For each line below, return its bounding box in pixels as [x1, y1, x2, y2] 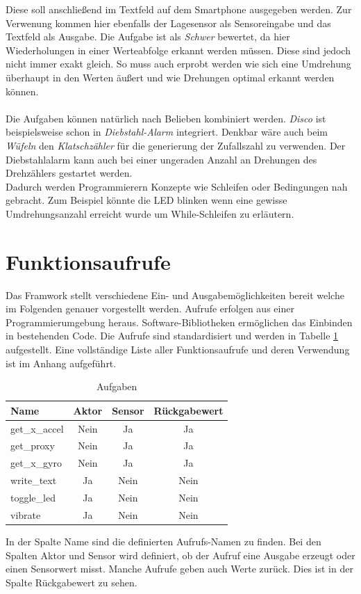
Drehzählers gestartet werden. [6, 166, 133, 180]
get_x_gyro [10, 456, 62, 470]
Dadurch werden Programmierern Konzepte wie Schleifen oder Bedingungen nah [6, 179, 348, 193]
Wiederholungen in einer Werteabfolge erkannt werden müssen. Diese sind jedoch [6, 42, 351, 57]
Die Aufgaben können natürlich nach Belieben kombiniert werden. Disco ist [6, 111, 326, 125]
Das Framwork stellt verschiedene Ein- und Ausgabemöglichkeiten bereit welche [6, 287, 344, 302]
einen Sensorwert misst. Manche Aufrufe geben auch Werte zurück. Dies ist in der [6, 561, 353, 576]
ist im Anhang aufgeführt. [6, 355, 117, 370]
